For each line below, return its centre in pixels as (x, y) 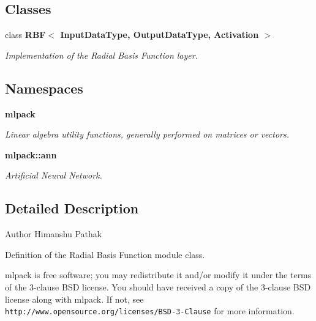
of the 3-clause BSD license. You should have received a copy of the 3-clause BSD (158, 286)
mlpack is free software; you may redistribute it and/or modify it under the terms (158, 275)
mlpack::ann (31, 154)
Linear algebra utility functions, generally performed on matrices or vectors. (147, 134)
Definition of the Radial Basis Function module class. (105, 254)
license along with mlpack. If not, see (74, 299)
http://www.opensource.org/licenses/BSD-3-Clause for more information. (150, 311)
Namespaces (44, 88)
